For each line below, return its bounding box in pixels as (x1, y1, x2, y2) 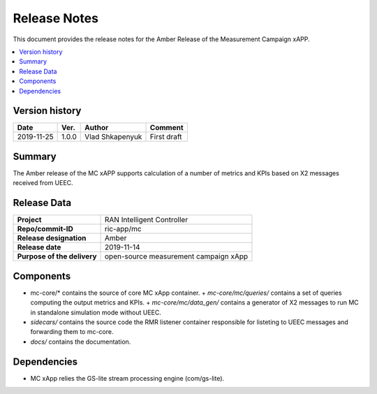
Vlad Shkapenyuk (84, 132, 142, 142)
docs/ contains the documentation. (30, 337, 131, 346)
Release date (17, 242, 61, 252)
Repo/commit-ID (17, 224, 73, 234)
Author (84, 123, 109, 133)
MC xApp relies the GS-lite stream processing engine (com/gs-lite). (30, 374, 225, 382)
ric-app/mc (105, 224, 142, 234)
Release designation (17, 233, 87, 243)
